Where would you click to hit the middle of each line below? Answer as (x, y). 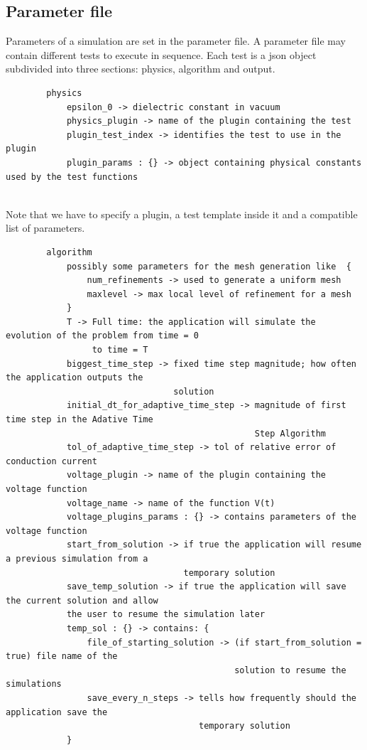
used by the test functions (72, 177)
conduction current (51, 461)
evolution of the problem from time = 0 (103, 336)
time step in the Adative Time (80, 420)
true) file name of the (62, 657)
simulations (34, 684)
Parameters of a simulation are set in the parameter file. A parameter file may (176, 41)
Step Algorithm (290, 433)
